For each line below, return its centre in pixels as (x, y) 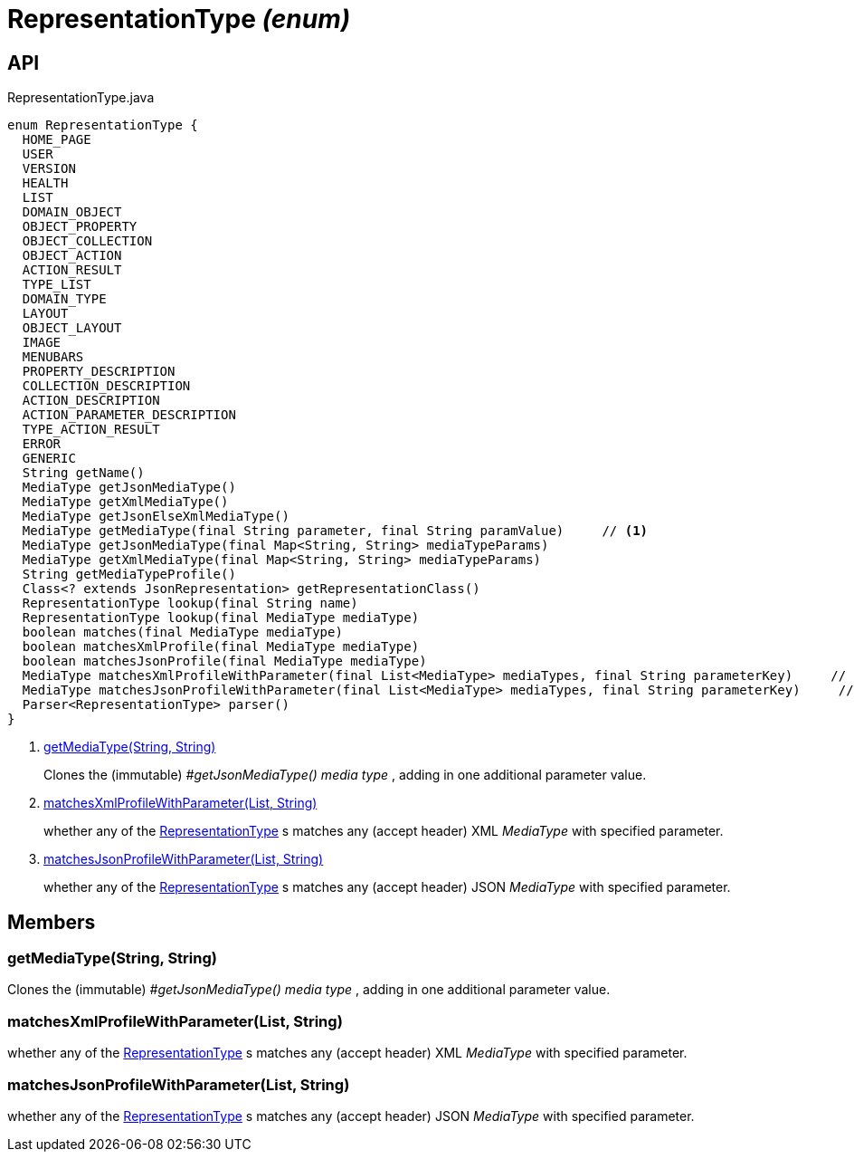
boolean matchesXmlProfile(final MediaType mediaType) (221, 647)
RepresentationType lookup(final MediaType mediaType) (221, 618)
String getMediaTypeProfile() (129, 575)
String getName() (83, 473)
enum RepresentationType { (103, 125)
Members (52, 922)
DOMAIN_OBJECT (72, 212)
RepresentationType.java (81, 98)
